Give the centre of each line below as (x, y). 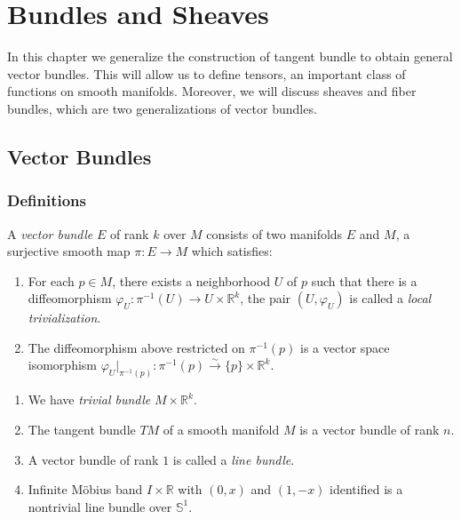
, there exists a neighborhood (191, 280)
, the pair (266, 298)
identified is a (366, 489)
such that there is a (364, 280)
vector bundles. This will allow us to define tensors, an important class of (207, 73)
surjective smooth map (69, 251)
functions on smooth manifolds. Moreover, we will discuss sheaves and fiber (212, 91)
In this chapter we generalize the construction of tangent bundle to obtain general (230, 56)
